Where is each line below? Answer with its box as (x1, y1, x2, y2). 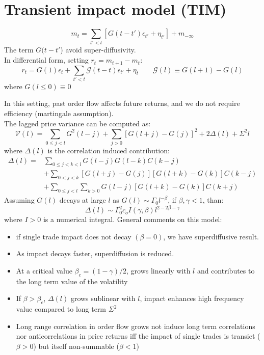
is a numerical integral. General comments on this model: (43, 214, 222, 225)
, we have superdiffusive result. (163, 231, 259, 241)
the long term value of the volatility (16, 276, 128, 286)
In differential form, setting (4, 54, 89, 65)
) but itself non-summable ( (33, 340, 119, 351)
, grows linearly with (126, 265, 191, 276)
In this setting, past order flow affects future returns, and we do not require (4, 98, 240, 108)
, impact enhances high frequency (140, 293, 244, 304)
